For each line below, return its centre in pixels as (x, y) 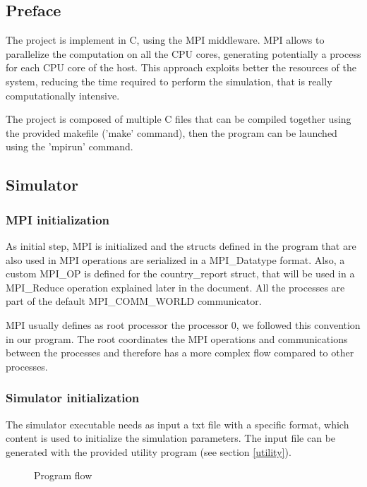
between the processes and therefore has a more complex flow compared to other (180, 353)
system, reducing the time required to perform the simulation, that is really (169, 81)
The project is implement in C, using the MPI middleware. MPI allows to (165, 40)
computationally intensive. (63, 95)
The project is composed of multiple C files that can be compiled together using (179, 119)
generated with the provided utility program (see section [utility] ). (149, 451)
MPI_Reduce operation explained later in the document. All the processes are (175, 287)
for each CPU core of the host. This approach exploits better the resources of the (181, 67)
